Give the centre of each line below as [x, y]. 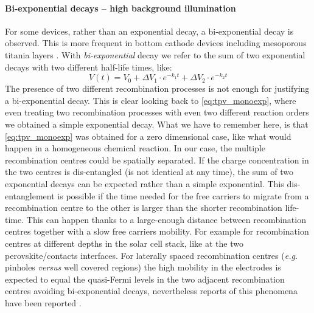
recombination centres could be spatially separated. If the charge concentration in [157, 160]
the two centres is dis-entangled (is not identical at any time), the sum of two [149, 172]
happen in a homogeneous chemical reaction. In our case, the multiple [135, 148]
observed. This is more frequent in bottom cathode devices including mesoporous [156, 43]
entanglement [30, 195]
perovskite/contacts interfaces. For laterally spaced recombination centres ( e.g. [152, 255]
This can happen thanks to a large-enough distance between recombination [166, 219]
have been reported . [43, 302]
